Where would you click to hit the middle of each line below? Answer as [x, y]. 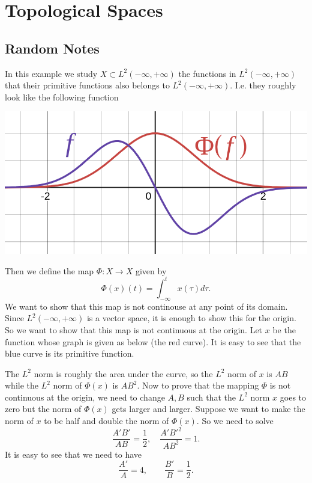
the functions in [207, 73]
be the [284, 329]
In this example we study [51, 73]
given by [151, 270]
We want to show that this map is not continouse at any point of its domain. [146, 306]
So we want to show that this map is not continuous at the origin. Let [134, 329]
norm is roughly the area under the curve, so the [123, 373]
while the [22, 385]
